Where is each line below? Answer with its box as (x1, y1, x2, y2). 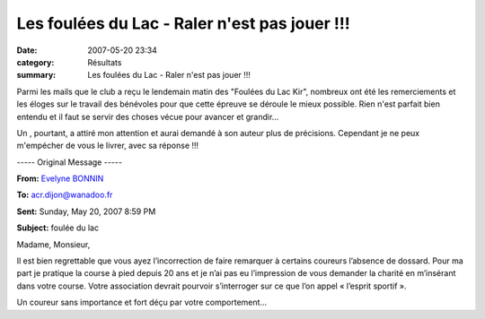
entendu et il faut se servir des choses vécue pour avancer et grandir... (16, 111, 279, 122)
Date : (16, 45, 38, 56)
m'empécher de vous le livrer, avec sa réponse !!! (16, 140, 199, 151)
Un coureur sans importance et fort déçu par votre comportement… (16, 297, 268, 308)
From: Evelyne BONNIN (16, 173, 104, 184)
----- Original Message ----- (16, 157, 123, 168)
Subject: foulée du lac (16, 222, 99, 233)
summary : (16, 70, 57, 81)
